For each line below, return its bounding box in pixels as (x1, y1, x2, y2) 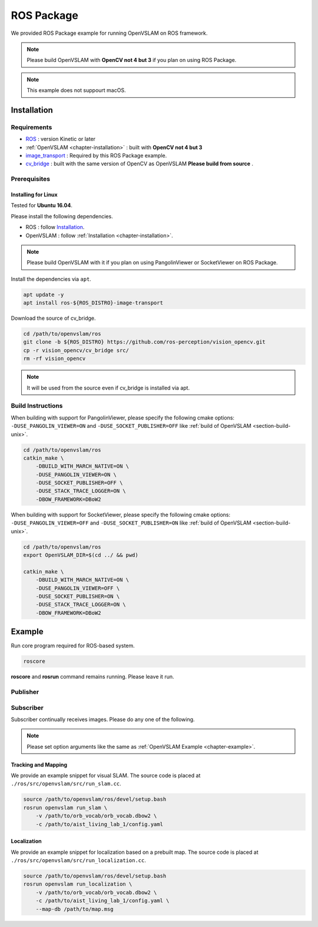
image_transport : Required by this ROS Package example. (25, 152, 167, 159)
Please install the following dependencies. (11, 212, 113, 220)
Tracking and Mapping (11, 761, 68, 768)
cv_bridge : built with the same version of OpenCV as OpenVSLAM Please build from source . (25, 160, 253, 168)
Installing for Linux (11, 191, 58, 198)
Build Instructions (11, 402, 63, 410)
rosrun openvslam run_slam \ (23, 804, 108, 811)
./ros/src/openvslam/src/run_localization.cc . (11, 857, 147, 864)
